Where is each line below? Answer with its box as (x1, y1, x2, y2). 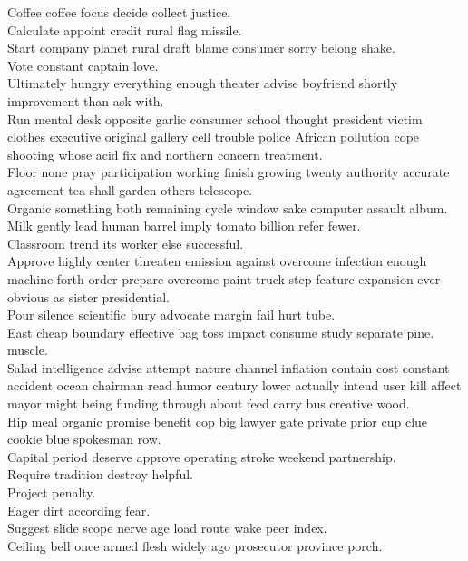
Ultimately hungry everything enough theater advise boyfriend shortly (7, 74, 398, 93)
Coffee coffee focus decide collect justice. (7, 3, 231, 21)
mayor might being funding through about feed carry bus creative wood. (7, 394, 410, 413)
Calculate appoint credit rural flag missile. (7, 20, 242, 39)
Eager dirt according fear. (7, 500, 151, 519)
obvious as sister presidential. (7, 287, 170, 306)
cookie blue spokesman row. (7, 429, 161, 448)
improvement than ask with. (7, 91, 164, 110)
